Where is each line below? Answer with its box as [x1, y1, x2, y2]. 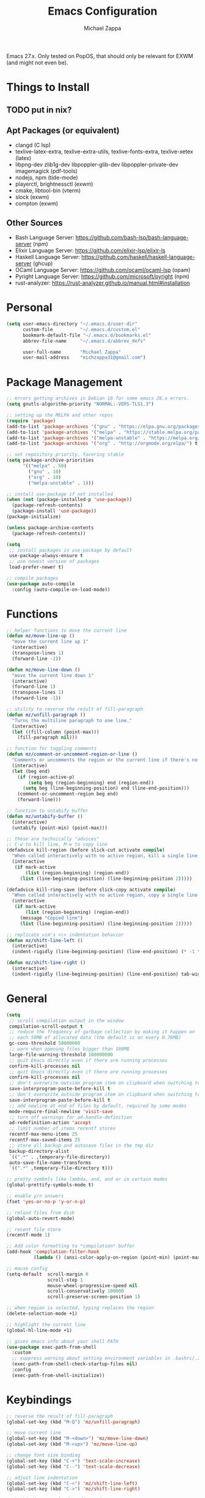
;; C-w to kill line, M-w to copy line [6, 841, 108, 847]
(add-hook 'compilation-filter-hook [6, 1249, 99, 1255]
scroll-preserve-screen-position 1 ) [47, 1294, 140, 1300]
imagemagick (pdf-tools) [15, 167, 78, 175]
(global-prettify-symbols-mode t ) [6, 1182, 95, 1188]
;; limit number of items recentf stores [9, 1125, 116, 1131]
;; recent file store [6, 1226, 62, 1232]
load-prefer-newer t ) [9, 564, 64, 571]
